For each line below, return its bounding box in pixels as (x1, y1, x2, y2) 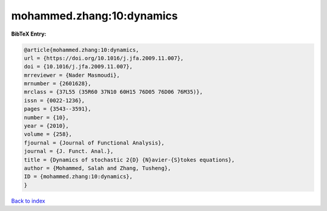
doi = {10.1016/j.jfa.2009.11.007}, (24, 63, 133, 70)
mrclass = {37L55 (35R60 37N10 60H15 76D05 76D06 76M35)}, (24, 88, 203, 96)
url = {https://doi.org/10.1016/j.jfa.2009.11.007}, (24, 54, 184, 62)
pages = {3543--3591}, (24, 106, 91, 112)
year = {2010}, (24, 123, 69, 129)
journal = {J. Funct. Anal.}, (24, 148, 114, 155)
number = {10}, (24, 114, 69, 121)
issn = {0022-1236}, (24, 97, 85, 104)
